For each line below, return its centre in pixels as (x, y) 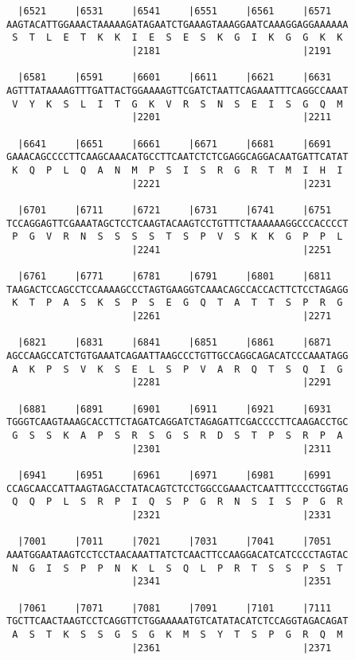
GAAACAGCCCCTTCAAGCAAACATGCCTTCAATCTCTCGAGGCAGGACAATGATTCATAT (177, 157)
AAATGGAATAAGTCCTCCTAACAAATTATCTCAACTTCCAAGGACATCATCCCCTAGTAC (177, 555)
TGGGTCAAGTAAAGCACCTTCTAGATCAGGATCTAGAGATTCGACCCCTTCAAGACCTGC (177, 422)
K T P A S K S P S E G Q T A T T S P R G (177, 303)
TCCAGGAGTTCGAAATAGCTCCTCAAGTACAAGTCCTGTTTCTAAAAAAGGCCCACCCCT (177, 223)
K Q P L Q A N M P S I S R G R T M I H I (177, 170)
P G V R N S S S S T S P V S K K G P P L (177, 237)
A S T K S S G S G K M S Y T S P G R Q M (177, 634)
